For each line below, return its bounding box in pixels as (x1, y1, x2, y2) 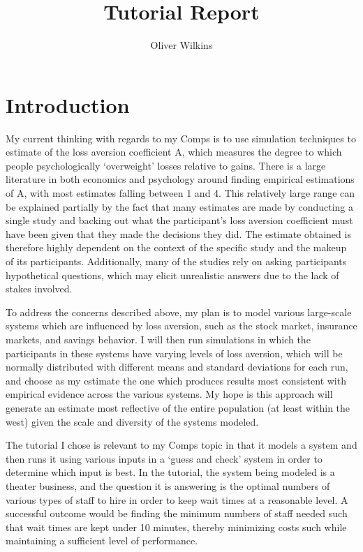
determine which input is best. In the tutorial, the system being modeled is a (6, 465, 335, 479)
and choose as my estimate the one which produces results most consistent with (6, 373, 346, 387)
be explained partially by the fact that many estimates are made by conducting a (6, 199, 354, 214)
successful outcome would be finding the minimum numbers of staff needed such (6, 506, 348, 521)
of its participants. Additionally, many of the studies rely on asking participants (6, 254, 347, 268)
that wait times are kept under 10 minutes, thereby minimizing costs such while (6, 519, 347, 534)
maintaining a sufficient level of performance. (6, 533, 198, 548)
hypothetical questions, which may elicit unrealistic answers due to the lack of (6, 267, 339, 282)
